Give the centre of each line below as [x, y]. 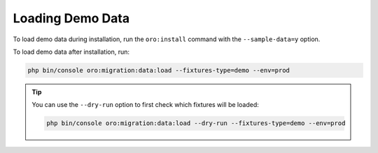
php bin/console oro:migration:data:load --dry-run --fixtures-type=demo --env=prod [196, 123]
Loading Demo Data [71, 18]
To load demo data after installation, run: [71, 52]
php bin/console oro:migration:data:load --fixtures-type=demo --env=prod [159, 70]
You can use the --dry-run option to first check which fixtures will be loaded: [145, 105]
